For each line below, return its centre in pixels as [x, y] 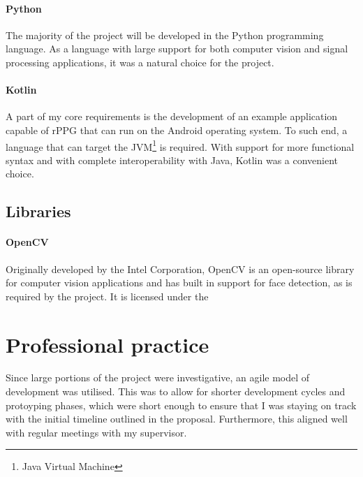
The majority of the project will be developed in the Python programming [165, 35]
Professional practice [108, 344]
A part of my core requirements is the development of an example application [172, 116]
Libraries [38, 211]
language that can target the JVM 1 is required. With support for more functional [180, 145]
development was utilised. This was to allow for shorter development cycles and [176, 391]
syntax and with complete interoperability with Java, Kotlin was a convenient [172, 160]
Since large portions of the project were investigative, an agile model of [158, 377]
